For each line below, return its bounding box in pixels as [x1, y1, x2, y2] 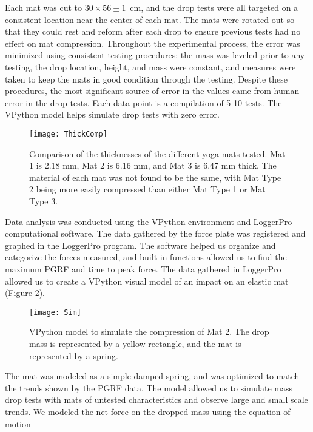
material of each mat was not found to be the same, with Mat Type [29, 170, 281, 183]
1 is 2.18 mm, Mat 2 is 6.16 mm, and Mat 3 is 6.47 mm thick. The [29, 159, 277, 172]
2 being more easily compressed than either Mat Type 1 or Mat [29, 183, 266, 195]
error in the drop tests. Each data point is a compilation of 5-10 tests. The [5, 96, 282, 109]
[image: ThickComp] [29, 129, 107, 138]
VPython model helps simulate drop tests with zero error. [5, 108, 220, 121]
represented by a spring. [29, 349, 118, 362]
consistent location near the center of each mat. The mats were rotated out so [5, 13, 295, 25]
